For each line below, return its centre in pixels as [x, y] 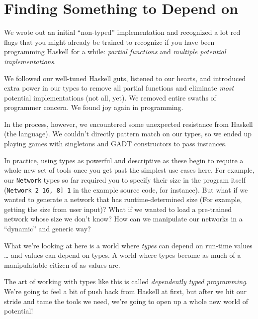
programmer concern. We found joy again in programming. [94, 107]
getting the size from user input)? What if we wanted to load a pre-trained [118, 209]
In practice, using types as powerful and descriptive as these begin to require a [124, 160]
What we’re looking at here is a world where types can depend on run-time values [128, 245]
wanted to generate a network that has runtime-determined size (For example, [123, 199]
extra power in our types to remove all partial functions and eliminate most [119, 88]
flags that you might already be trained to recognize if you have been [109, 42]
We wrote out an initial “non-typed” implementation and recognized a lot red [122, 32]
